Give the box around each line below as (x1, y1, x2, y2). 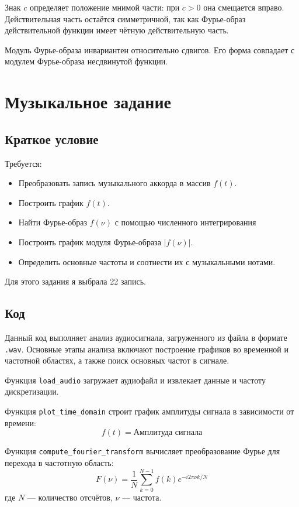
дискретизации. (5, 385, 59, 398)
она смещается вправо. (203, 1, 284, 13)
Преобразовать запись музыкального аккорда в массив (18, 177, 211, 189)
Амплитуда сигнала (133, 429, 203, 437)
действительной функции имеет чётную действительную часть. (5, 24, 229, 36)
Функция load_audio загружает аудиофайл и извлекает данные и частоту (5, 374, 266, 386)
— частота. (122, 491, 162, 503)
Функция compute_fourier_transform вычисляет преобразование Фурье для (5, 445, 280, 457)
